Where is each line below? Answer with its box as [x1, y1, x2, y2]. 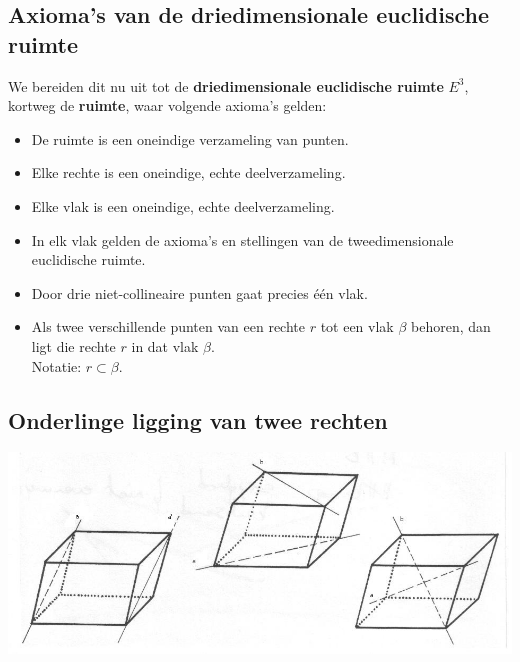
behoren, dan [411, 316, 491, 337]
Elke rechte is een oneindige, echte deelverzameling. [31, 162, 346, 183]
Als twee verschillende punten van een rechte [31, 316, 305, 337]
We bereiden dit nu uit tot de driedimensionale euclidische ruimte [8, 75, 444, 96]
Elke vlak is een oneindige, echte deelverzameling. [31, 195, 335, 216]
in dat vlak [131, 335, 199, 356]
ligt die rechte [31, 335, 116, 356]
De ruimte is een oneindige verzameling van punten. [31, 128, 349, 149]
